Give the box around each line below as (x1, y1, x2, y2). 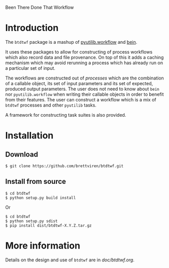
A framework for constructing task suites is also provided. (5, 112, 126, 118)
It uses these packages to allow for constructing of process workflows (5, 48, 153, 55)
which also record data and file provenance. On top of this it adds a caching (5, 54, 164, 60)
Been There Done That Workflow (5, 5, 74, 10)
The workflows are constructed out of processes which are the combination (5, 75, 164, 81)
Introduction (5, 22, 59, 34)
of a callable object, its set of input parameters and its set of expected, (5, 80, 153, 86)
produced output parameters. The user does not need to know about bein (5, 86, 160, 92)
